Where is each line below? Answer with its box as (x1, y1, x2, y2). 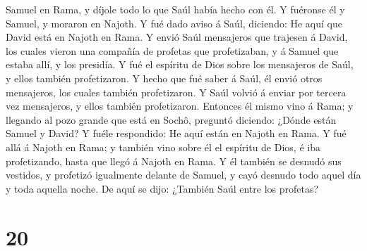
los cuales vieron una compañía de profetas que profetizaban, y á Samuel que (6, 43, 339, 58)
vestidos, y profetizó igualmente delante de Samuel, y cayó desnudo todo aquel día (6, 167, 361, 182)
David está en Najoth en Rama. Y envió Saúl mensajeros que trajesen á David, (6, 30, 348, 44)
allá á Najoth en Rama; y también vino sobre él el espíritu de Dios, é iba (6, 139, 320, 154)
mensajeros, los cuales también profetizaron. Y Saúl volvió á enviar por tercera (6, 84, 347, 99)
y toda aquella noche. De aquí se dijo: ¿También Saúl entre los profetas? (6, 181, 319, 195)
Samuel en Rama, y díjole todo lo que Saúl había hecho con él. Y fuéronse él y (6, 2, 345, 16)
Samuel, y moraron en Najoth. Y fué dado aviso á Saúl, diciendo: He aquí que (6, 15, 342, 30)
